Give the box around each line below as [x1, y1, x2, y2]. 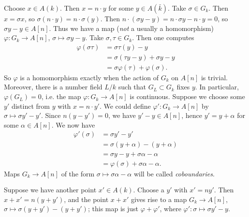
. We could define [99, 101, 151, 111]
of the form [61, 168, 95, 178]
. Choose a [133, 185, 164, 195]
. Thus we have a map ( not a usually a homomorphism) [49, 23, 214, 33]
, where [160, 203, 181, 214]
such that [118, 82, 146, 92]
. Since [41, 110, 61, 120]
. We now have [51, 119, 95, 130]
